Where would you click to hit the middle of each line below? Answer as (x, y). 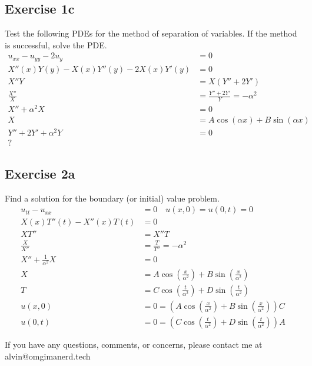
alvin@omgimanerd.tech (48, 356)
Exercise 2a (40, 173)
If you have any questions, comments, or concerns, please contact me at (134, 344)
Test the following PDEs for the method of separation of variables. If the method (151, 33)
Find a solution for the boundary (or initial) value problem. (112, 198)
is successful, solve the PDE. (56, 44)
